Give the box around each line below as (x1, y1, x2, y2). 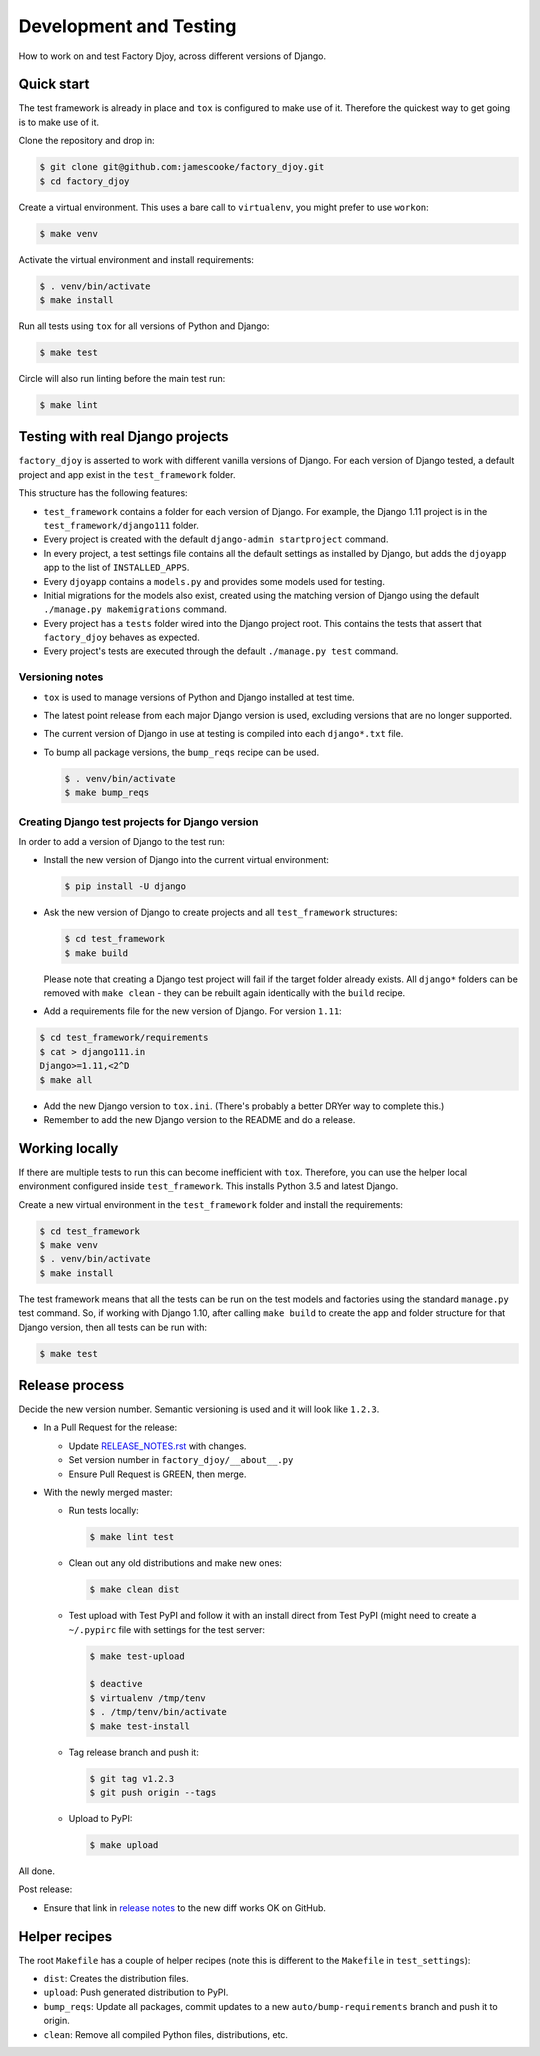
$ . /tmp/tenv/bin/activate (89, 1706, 227, 1718)
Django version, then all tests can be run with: (18, 1321, 207, 1333)
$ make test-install (89, 1720, 190, 1732)
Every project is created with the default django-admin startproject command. (43, 533, 389, 545)
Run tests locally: (68, 1505, 139, 1517)
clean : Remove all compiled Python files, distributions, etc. (43, 2028, 289, 2040)
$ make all (39, 1074, 93, 1085)
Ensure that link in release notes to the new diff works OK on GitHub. (43, 1901, 327, 1914)
